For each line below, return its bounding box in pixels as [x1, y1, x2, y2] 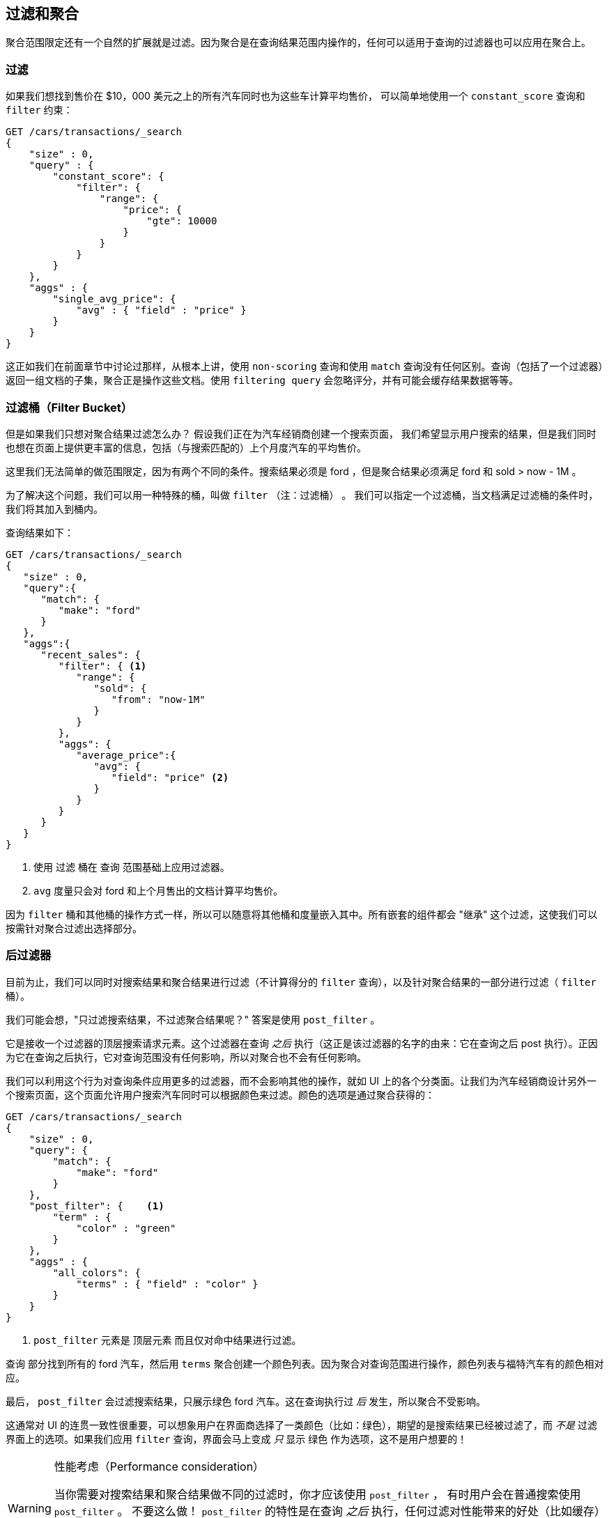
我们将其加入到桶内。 [6, 502, 103, 515]
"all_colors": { [52, 1267, 141, 1278]
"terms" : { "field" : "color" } [76, 1278, 259, 1289]
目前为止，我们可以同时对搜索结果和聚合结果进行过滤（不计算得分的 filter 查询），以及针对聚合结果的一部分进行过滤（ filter [6, 975, 596, 988]
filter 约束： [6, 104, 73, 116]
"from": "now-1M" [111, 693, 206, 705]
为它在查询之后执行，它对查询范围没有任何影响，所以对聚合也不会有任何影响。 [6, 1051, 367, 1063]
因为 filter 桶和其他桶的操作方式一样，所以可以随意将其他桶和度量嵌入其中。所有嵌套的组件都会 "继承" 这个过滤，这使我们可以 [6, 908, 598, 920]
